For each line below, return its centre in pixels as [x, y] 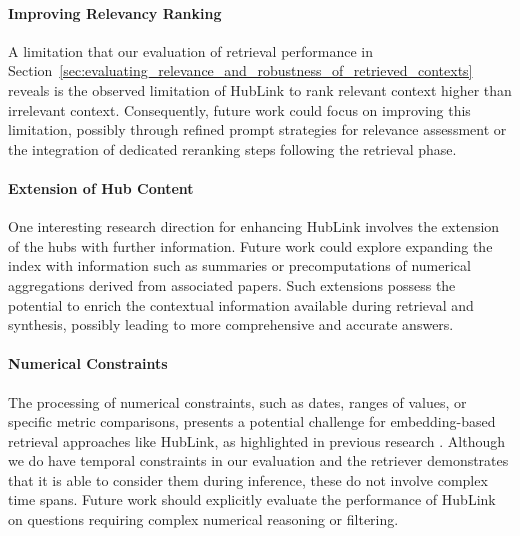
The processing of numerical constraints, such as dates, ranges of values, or [237, 401]
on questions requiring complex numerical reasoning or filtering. [203, 519]
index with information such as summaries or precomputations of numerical [239, 265]
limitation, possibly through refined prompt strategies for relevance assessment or [257, 129]
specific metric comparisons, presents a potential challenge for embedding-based [252, 421]
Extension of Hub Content [101, 187]
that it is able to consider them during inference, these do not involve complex [248, 479]
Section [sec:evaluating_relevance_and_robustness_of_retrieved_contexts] [240, 70]
